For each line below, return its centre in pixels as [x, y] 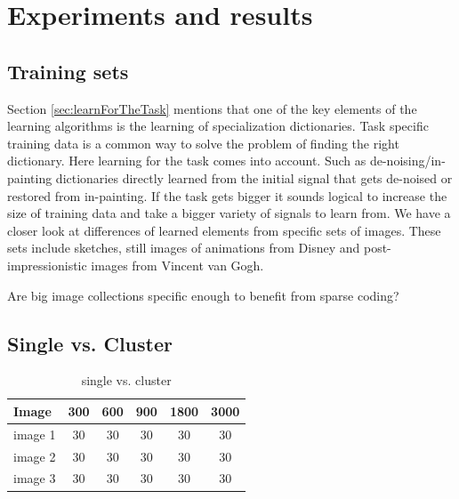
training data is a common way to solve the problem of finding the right [203, 143]
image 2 [35, 456]
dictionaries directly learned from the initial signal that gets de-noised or [254, 177]
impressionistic [47, 265]
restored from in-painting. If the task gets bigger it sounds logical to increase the [227, 195]
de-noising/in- [407, 161]
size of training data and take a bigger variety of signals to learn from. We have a [229, 213]
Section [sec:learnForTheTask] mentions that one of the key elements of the [212, 108]
